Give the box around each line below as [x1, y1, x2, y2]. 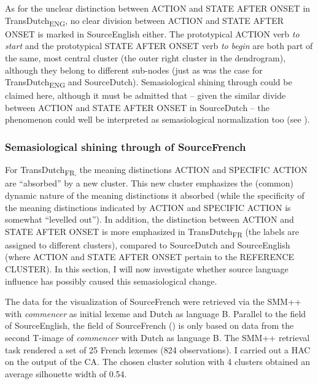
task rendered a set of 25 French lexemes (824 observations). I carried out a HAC [5, 343, 311, 356]
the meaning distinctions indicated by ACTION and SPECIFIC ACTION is [5, 201, 291, 213]
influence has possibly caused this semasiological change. [5, 274, 217, 287]
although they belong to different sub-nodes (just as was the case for [5, 63, 263, 76]
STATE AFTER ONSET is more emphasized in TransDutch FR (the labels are [5, 225, 300, 239]
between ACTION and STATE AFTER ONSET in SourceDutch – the [5, 101, 270, 113]
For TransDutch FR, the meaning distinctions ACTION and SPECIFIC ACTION [5, 163, 308, 178]
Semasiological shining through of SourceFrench [5, 139, 246, 154]
